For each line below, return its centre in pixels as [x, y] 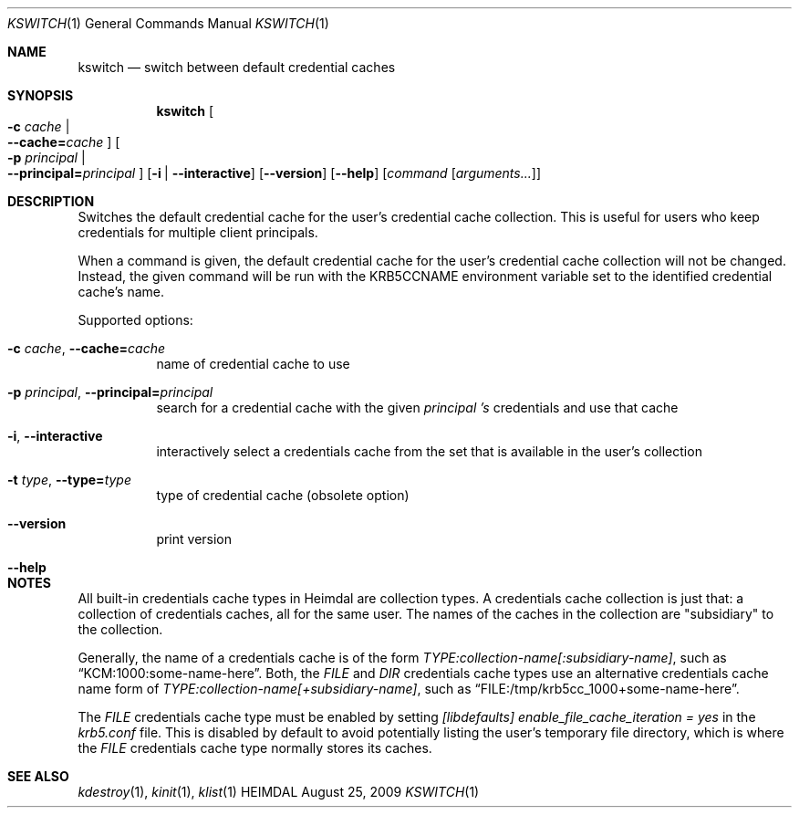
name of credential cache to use [253, 364]
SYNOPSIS [41, 95]
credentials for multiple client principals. [198, 232]
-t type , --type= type [69, 480]
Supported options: [135, 320]
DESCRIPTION [51, 201]
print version [194, 539]
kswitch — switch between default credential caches [237, 67]
